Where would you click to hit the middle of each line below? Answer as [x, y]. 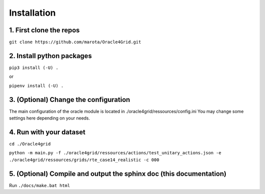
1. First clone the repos [44, 30]
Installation [32, 13]
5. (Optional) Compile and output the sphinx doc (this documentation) [118, 174]
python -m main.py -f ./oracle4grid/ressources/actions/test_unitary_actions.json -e [115, 153]
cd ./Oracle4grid [30, 144]
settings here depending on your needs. [50, 118]
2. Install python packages [51, 56]
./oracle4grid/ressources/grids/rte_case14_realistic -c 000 [84, 160]
